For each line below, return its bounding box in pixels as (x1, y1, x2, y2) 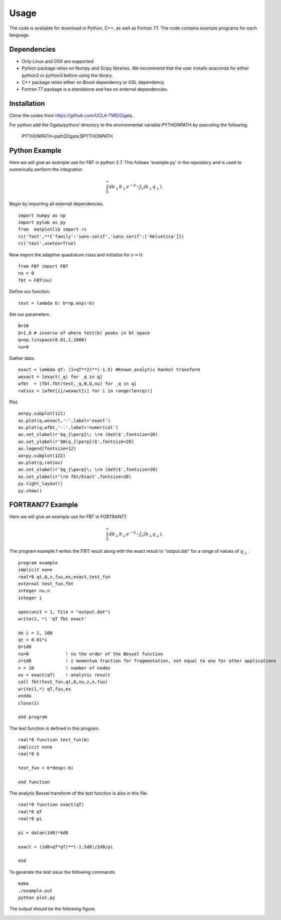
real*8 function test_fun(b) (18, 737, 89, 743)
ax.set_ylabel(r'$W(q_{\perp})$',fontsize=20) (18, 438, 134, 444)
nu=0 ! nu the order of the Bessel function (18, 651, 163, 656)
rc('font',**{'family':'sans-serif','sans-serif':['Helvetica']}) (18, 234, 184, 239)
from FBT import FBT (18, 264, 68, 269)
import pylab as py (18, 219, 66, 225)
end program (18, 714, 47, 720)
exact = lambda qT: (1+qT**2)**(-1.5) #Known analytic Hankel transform (18, 367, 200, 373)
